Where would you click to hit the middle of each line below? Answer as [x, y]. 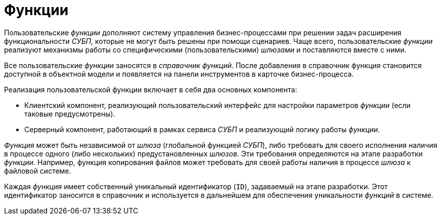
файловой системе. [38, 171]
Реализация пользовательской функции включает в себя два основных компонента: [151, 89]
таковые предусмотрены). [70, 114]
